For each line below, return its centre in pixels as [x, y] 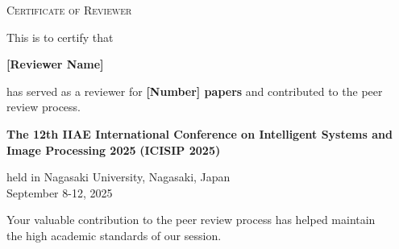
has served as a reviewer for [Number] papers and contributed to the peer [195, 91]
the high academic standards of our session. [114, 235]
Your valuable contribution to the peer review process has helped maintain [191, 220]
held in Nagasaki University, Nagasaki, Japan [118, 177]
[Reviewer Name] [55, 64]
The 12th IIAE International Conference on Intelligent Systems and [199, 133]
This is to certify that [60, 37]
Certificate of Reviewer [69, 10]
